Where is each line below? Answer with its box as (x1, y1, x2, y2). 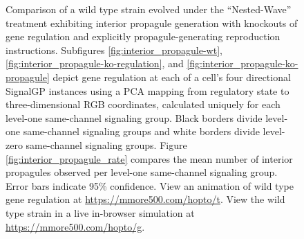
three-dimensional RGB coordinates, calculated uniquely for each (6, 97, 281, 112)
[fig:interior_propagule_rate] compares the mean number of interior (6, 151, 293, 166)
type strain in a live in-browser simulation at (6, 205, 195, 220)
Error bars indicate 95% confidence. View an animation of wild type (6, 178, 294, 193)
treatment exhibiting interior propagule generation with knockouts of (6, 15, 298, 30)
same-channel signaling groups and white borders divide (23, 124, 260, 139)
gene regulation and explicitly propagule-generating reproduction (6, 29, 281, 44)
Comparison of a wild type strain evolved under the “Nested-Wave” (6, 2, 292, 16)
